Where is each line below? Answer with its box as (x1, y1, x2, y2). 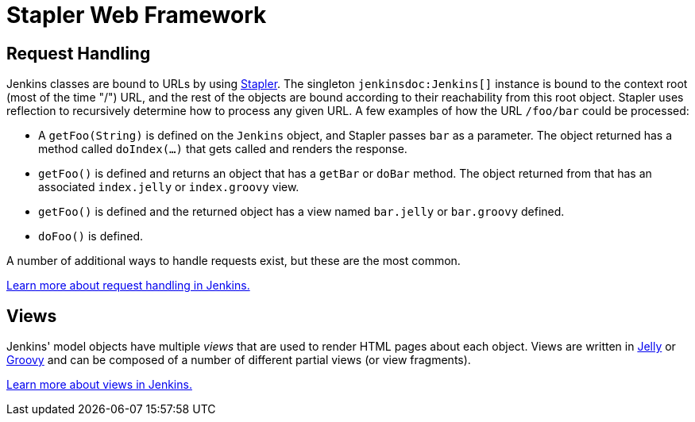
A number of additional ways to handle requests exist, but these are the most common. (6, 254, 461, 268)
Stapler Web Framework (6, 2, 267, 29)
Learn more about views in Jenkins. (6, 378, 192, 392)
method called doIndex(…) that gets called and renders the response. (38, 142, 407, 156)
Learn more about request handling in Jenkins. (6, 278, 250, 293)
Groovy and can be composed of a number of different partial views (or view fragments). (6, 353, 471, 367)
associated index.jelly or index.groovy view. (38, 180, 299, 194)
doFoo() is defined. (38, 229, 144, 244)
